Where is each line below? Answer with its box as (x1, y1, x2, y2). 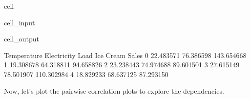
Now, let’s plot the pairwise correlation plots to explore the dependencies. (4, 85, 224, 96)
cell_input (4, 17, 35, 27)
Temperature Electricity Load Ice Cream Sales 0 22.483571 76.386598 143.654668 (4, 50, 247, 60)
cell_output (4, 34, 39, 44)
